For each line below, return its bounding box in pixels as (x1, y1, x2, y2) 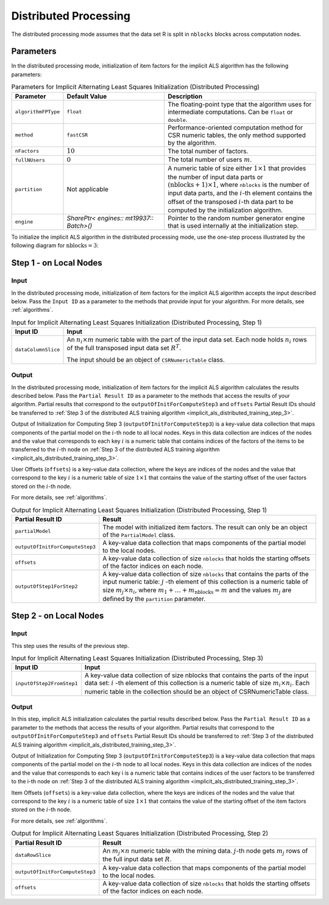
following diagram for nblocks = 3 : (11, 242, 99, 249)
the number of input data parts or (168, 172, 263, 181)
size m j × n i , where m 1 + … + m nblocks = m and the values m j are (102, 586, 292, 596)
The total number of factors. (168, 147, 249, 155)
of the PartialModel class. (102, 530, 175, 539)
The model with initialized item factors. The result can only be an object (102, 523, 308, 532)
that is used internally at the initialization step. (168, 221, 299, 230)
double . (168, 115, 188, 124)
